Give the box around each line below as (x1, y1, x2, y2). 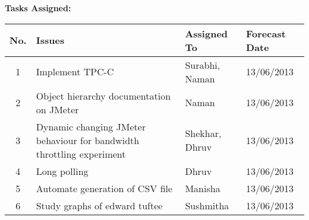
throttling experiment (36, 146, 126, 161)
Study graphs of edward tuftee (36, 198, 163, 212)
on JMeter (36, 102, 79, 116)
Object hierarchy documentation (36, 88, 171, 103)
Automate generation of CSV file (36, 181, 173, 195)
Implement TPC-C (36, 65, 114, 79)
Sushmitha (185, 198, 229, 212)
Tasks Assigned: (5, 2, 71, 14)
